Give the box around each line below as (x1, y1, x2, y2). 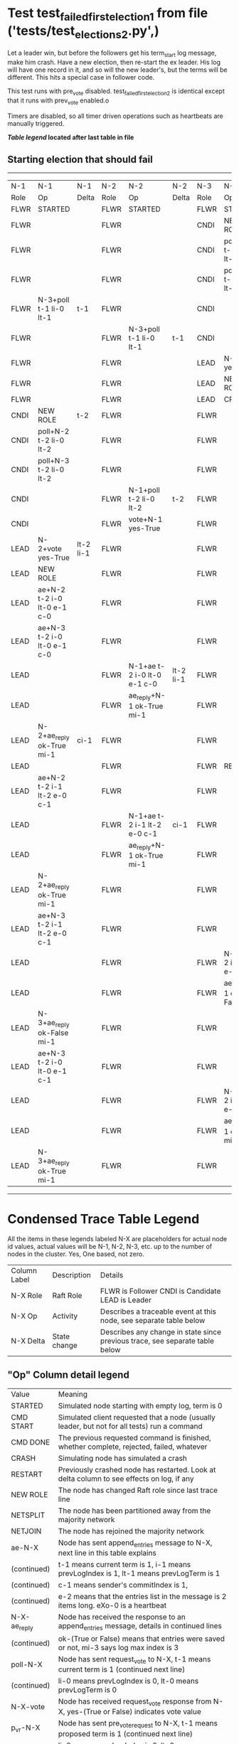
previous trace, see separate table (100, 1336, 215, 1346)
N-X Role (11, 1290, 43, 1300)
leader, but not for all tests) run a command (58, 1421, 203, 1431)
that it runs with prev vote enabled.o (7, 96, 110, 106)
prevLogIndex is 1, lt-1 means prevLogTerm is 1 (58, 1568, 221, 1578)
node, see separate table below (100, 1315, 206, 1325)
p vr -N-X (11, 1723, 41, 1734)
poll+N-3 (38, 456, 70, 466)
